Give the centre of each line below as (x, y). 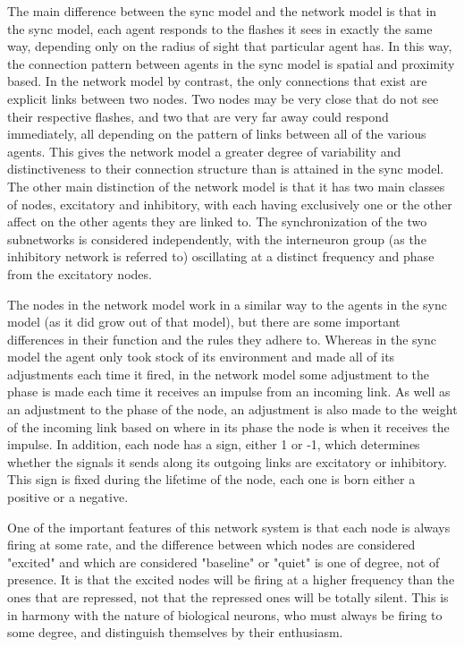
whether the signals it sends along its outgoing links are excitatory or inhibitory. (227, 461)
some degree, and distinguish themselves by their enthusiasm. (175, 632)
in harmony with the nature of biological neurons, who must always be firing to (225, 614)
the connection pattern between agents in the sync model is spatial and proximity (231, 63)
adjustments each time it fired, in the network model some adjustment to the (219, 374)
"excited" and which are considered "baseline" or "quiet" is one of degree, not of (224, 562)
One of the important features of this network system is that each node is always (229, 527)
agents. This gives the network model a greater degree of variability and (204, 151)
